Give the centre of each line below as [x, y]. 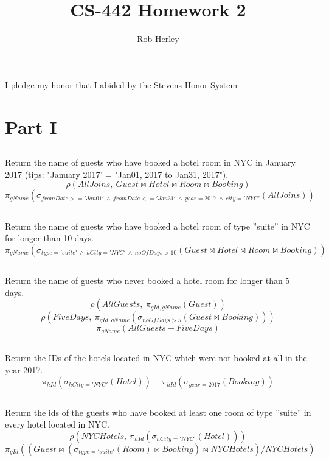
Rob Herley [158, 39]
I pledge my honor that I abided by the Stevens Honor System [121, 84]
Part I [31, 126]
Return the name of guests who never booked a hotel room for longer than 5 [147, 280]
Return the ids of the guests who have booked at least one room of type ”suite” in [158, 412]
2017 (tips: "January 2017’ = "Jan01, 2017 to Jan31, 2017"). [117, 174]
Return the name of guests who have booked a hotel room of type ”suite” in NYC [158, 226]
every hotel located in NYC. [57, 424]
